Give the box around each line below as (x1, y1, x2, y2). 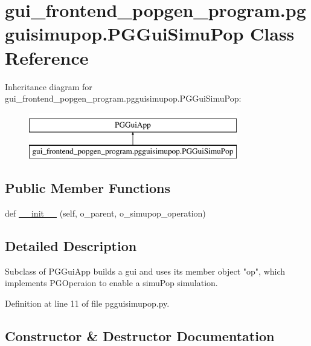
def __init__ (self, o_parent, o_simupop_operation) (5, 207, 206, 220)
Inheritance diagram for (5, 80, 92, 93)
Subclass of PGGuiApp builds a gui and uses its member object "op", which (5, 264, 286, 277)
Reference (5, 45, 89, 70)
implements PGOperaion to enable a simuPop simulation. (5, 276, 218, 289)
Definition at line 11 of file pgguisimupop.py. (5, 297, 170, 310)
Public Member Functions (5, 178, 170, 197)
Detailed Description (5, 237, 137, 255)
